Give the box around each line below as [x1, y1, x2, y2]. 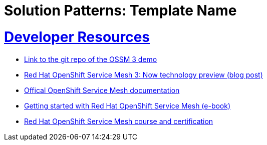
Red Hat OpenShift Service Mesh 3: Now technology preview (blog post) [24, 70, 263, 79]
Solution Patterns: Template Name [4, 2, 237, 19]
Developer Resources [4, 28, 150, 45]
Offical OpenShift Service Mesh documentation [24, 85, 180, 94]
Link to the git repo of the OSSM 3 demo [24, 54, 157, 63]
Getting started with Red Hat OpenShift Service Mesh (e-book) [24, 101, 231, 110]
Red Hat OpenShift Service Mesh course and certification [24, 116, 213, 125]
